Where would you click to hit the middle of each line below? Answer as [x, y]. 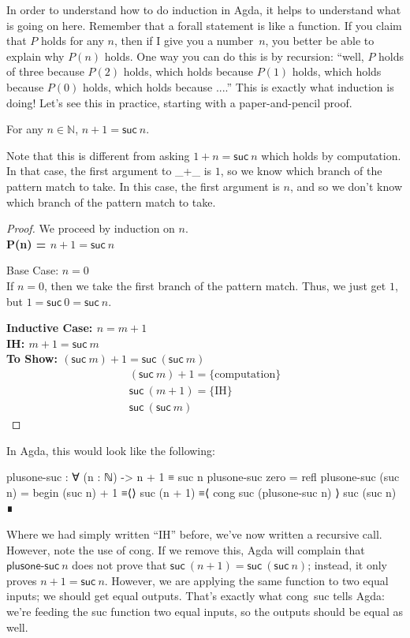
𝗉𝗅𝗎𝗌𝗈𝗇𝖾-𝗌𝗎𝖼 [33, 567]
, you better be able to [320, 41]
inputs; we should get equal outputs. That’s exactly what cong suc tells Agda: [196, 596]
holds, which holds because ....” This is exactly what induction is [238, 86]
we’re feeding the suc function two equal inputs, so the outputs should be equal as [205, 611]
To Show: [32, 358]
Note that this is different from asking [98, 155]
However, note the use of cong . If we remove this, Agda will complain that [186, 549]
